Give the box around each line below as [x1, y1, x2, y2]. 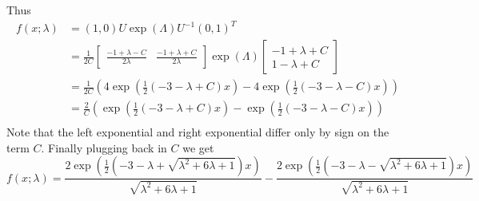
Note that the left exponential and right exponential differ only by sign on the [6, 124, 389, 140]
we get [182, 139, 214, 156]
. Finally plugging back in [41, 139, 167, 156]
